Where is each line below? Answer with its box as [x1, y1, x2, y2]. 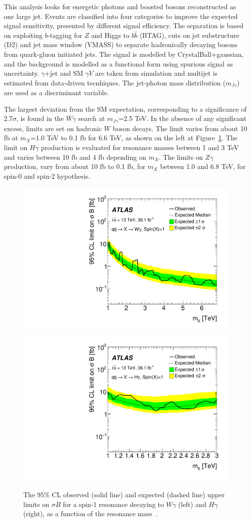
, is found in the [16, 113, 64, 123]
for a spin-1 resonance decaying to [63, 499, 164, 509]
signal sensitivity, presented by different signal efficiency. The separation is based [4, 20, 244, 31]
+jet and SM [45, 68, 83, 78]
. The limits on [158, 152, 203, 162]
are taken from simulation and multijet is [95, 68, 218, 78]
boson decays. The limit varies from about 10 [112, 123, 247, 133]
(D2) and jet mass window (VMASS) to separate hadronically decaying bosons [4, 39, 238, 50]
